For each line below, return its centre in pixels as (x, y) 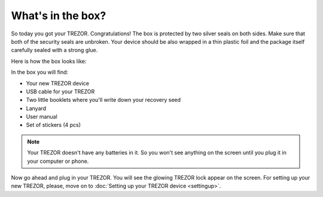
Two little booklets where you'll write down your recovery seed (103, 100)
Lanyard (36, 108)
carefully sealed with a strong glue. (54, 50)
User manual (42, 117)
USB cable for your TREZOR (60, 91)
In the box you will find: (40, 72)
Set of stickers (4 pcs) (53, 125)
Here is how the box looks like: (49, 61)
